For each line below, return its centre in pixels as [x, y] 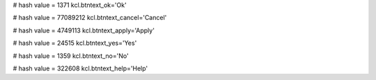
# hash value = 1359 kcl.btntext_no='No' [71, 56]
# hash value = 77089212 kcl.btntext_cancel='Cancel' [90, 18]
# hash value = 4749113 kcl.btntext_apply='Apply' [84, 30]
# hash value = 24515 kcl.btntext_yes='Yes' [75, 43]
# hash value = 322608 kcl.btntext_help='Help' [80, 68]
